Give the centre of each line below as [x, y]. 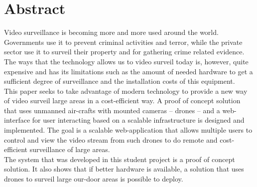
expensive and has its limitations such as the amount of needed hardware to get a [128, 71]
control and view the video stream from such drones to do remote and [111, 139]
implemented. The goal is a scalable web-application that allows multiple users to [128, 130]
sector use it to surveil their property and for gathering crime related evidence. [124, 52]
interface [17, 120]
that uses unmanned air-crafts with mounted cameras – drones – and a [112, 110]
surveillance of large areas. [70, 149]
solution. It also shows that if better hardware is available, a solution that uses [124, 169]
